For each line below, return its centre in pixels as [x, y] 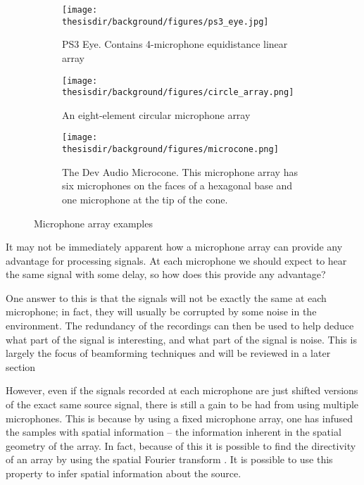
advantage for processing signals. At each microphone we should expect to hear [176, 260]
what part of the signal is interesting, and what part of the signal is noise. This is [181, 339]
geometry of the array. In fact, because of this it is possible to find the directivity [181, 445]
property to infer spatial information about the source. [124, 473]
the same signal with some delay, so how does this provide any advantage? [166, 274]
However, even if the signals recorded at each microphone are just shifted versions [182, 390]
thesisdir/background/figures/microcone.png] [170, 150]
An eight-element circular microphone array [156, 114]
